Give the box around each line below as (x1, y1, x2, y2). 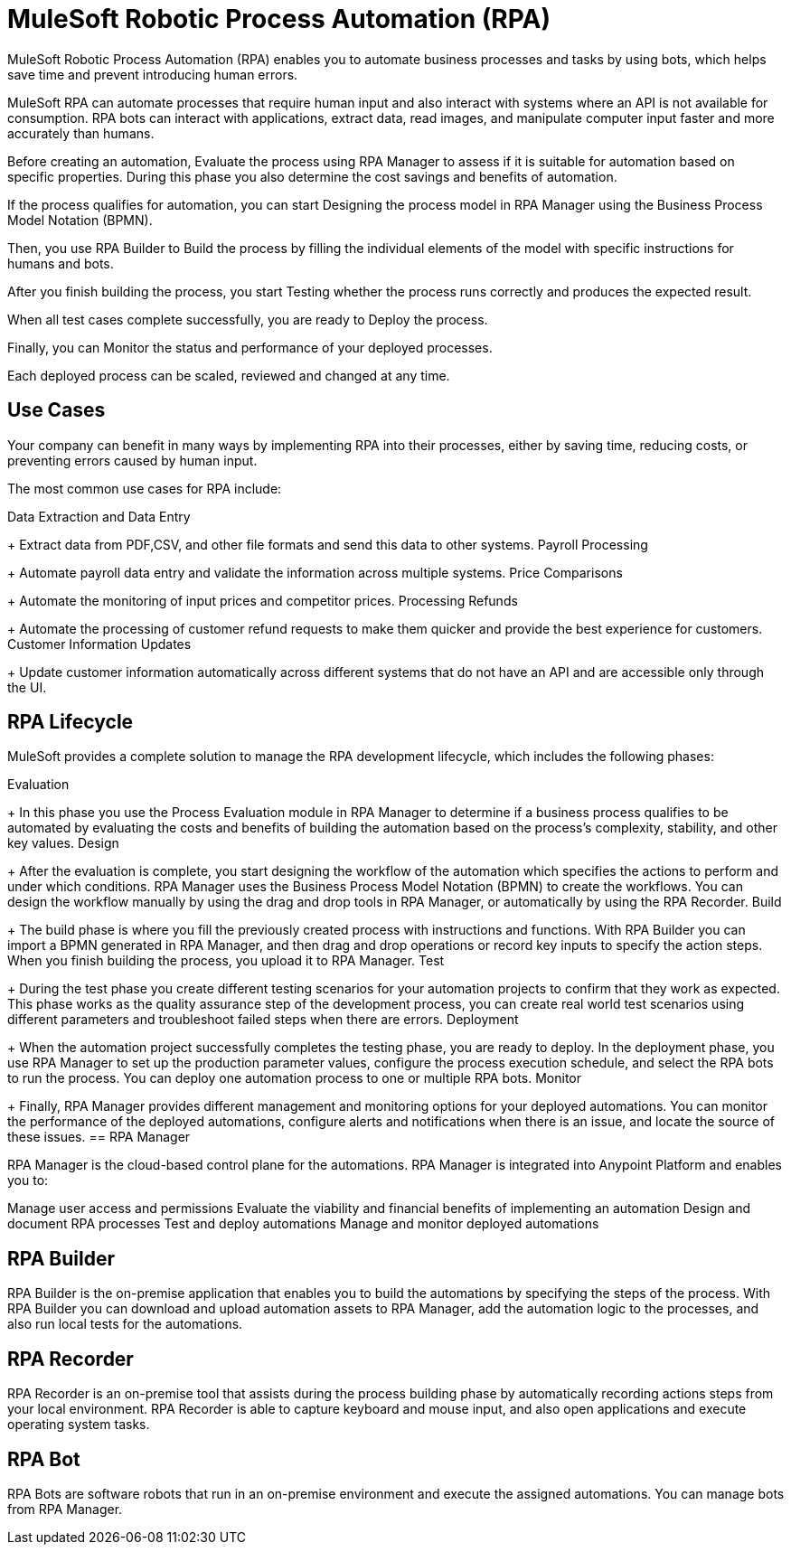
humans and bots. (7, 255, 114, 271)
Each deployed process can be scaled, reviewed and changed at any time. (7, 367, 450, 383)
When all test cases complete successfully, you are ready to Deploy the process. (7, 311, 488, 327)
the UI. (7, 679, 47, 695)
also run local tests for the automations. (7, 1316, 243, 1332)
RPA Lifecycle (7, 710, 134, 734)
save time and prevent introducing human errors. (7, 66, 298, 82)
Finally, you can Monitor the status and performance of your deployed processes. (7, 339, 493, 355)
